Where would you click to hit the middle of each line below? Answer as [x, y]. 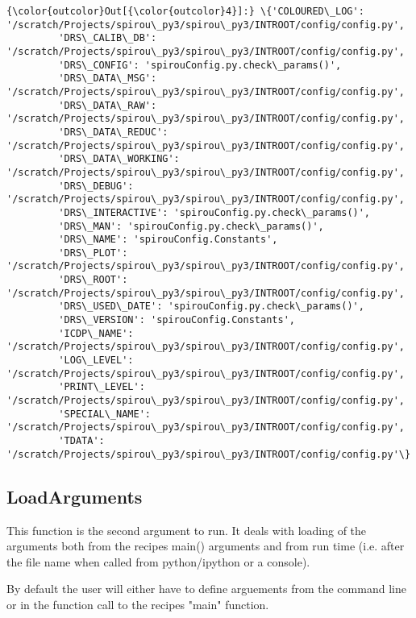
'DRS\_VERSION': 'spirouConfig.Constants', [177, 320]
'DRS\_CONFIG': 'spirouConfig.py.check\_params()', [200, 65]
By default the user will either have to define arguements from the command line [206, 589]
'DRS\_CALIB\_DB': [108, 38]
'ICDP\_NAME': [96, 333]
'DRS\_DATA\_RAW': [108, 105]
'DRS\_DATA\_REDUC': [113, 132]
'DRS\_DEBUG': [96, 186]
